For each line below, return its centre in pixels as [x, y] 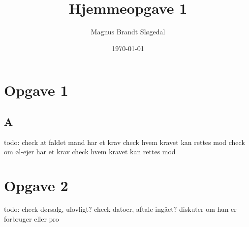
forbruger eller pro [31, 218]
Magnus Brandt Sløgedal [128, 32]
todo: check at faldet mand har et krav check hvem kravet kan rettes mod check [124, 142]
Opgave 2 [36, 185]
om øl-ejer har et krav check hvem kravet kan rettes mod [90, 152]
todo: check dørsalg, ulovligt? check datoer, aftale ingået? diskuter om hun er [120, 209]
